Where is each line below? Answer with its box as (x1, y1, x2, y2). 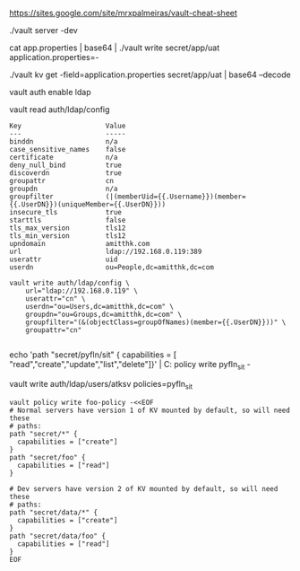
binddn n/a (9, 137, 118, 146)
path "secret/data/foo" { (9, 531, 106, 540)
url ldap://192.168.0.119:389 (9, 247, 202, 256)
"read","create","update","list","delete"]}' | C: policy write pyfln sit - (9, 359, 251, 372)
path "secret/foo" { (9, 452, 87, 461)
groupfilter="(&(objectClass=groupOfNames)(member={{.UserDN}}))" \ (25, 318, 287, 327)
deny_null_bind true (9, 161, 123, 170)
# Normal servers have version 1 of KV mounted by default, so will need (9, 406, 291, 415)
